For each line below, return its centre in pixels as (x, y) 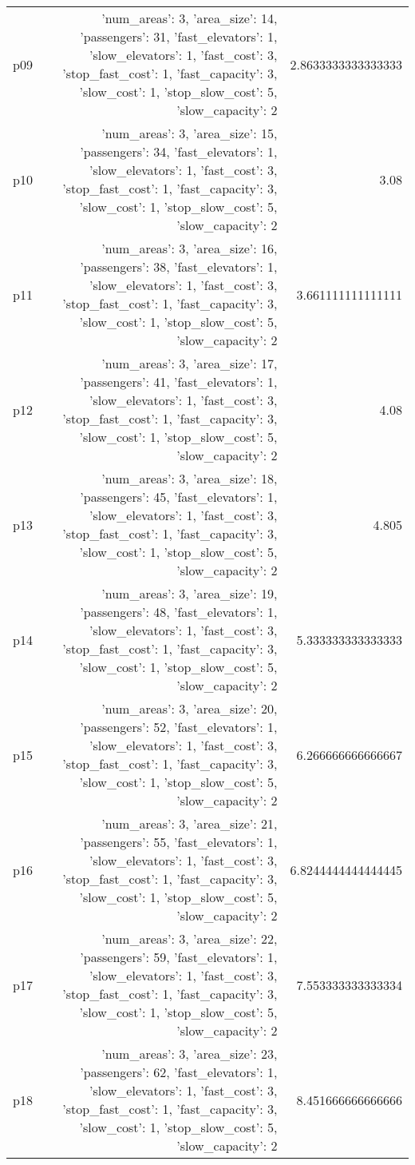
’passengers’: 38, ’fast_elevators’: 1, (179, 266)
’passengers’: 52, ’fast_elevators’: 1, (179, 727)
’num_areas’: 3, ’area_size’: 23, (190, 1054)
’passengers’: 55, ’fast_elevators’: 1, (179, 842)
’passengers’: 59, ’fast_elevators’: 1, (179, 957)
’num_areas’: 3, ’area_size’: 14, (190, 18)
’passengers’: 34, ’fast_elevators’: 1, (179, 151)
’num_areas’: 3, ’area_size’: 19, (190, 593)
